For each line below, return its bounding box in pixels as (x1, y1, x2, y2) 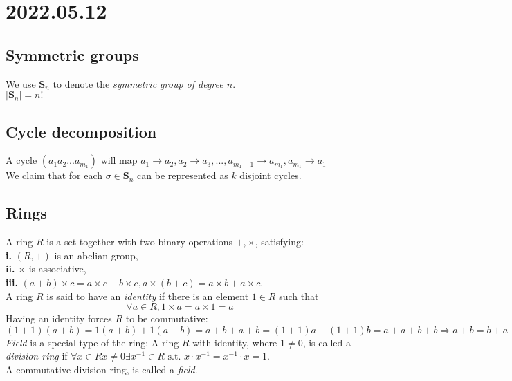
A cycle (6, 153, 37, 167)
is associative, (28, 261, 86, 276)
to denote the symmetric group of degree (53, 76, 223, 91)
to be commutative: (125, 311, 208, 326)
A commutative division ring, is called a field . (6, 362, 198, 376)
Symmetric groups (6, 44, 139, 65)
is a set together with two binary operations (46, 234, 232, 249)
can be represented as (137, 168, 228, 183)
